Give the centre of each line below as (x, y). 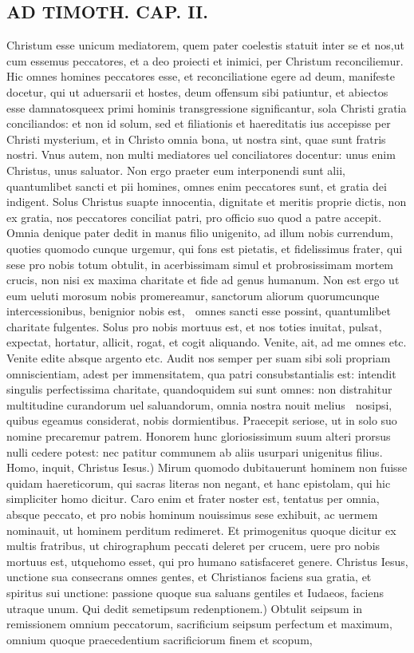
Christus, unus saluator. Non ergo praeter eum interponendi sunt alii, (176, 170)
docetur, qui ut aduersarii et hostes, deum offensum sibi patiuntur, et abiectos (197, 91)
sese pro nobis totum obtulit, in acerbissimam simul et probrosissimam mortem (200, 264)
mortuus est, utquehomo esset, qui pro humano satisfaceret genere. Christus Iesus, (207, 561)
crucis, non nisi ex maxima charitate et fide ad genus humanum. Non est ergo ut (203, 280)
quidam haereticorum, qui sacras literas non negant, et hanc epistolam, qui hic (199, 483)
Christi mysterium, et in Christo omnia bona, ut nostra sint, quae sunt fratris (196, 139)
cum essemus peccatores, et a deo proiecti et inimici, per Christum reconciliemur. (205, 60)
